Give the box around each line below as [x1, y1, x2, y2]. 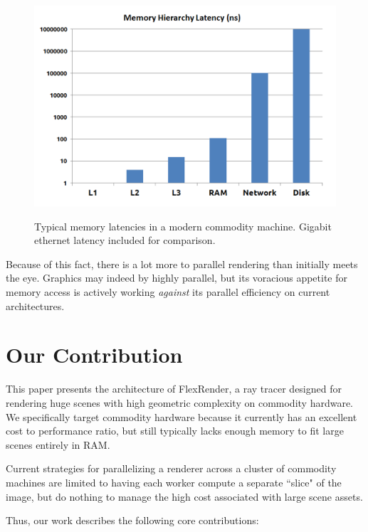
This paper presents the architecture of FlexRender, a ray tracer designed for [6, 381, 342, 396]
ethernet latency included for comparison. [34, 233, 216, 248]
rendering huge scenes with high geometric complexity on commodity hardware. [6, 395, 353, 410]
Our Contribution [6, 340, 183, 369]
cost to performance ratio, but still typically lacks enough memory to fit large [6, 423, 344, 438]
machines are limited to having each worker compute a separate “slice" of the [6, 474, 342, 489]
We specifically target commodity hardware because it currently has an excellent [6, 409, 357, 424]
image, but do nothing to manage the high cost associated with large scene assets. [6, 489, 363, 504]
